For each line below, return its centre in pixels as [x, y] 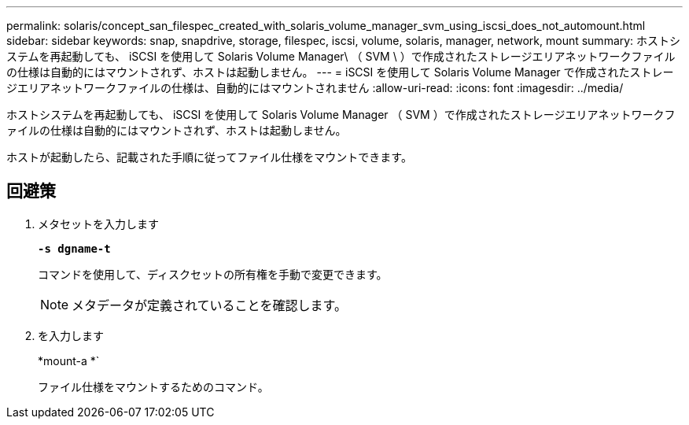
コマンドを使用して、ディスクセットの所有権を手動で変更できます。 [213, 274]
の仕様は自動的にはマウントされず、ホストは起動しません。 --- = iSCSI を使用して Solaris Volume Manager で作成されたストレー [340, 72]
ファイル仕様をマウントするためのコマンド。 [153, 386]
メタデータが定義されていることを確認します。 [209, 305]
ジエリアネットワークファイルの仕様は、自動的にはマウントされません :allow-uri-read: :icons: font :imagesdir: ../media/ [315, 88]
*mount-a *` [69, 360]
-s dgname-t [74, 248]
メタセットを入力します [98, 224]
